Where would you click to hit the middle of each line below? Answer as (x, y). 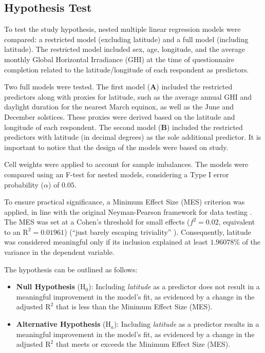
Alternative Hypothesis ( (61, 324)
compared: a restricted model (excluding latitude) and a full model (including (126, 39)
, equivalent (237, 222)
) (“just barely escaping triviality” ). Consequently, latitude (158, 231)
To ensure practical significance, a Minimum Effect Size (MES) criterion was (125, 202)
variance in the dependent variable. (59, 252)
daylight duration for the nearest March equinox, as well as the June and (119, 107)
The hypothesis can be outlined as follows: (71, 269)
